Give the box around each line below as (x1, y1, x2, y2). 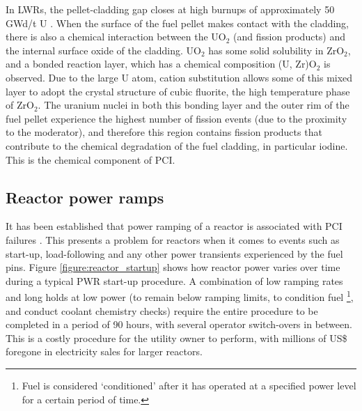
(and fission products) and (233, 29, 346, 44)
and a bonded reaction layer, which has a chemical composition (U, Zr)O (6, 56, 317, 71)
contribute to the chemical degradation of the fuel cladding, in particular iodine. (6, 138, 348, 153)
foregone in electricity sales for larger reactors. (6, 344, 203, 359)
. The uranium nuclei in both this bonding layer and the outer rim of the (38, 98, 349, 112)
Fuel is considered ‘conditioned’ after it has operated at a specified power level (22, 378, 356, 392)
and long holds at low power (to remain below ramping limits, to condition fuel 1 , (6, 288, 354, 304)
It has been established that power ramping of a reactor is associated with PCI (6, 219, 343, 233)
